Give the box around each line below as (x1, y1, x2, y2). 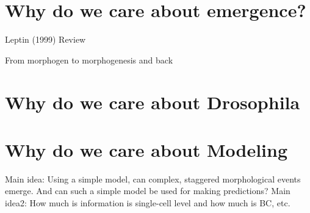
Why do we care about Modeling (5, 137, 288, 162)
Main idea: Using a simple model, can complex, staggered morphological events (5, 172, 301, 185)
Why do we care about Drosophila (5, 89, 300, 114)
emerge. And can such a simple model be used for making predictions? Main (5, 184, 290, 197)
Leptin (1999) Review (5, 33, 86, 46)
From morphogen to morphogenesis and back (5, 53, 173, 66)
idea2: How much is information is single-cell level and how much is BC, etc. (5, 197, 290, 209)
